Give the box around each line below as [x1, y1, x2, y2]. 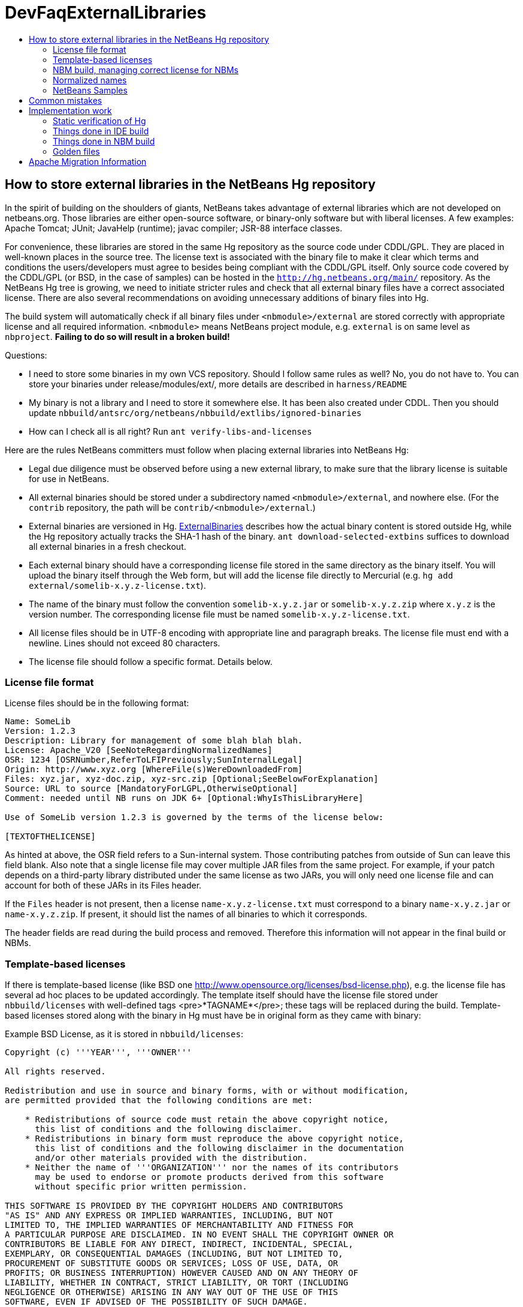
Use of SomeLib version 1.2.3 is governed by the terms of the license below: [5, 812, 384, 823]
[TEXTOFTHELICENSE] [5, 832, 96, 842]
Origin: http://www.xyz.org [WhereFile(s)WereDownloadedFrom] [5, 764, 303, 775]
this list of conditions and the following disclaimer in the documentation [35, 1143, 404, 1154]
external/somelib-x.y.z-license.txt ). [29, 580, 206, 591]
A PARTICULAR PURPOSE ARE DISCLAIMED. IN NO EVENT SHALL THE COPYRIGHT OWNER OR [5, 1230, 394, 1240]
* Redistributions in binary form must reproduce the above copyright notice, [25, 1134, 404, 1144]
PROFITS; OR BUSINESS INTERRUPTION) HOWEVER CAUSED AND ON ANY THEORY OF [5, 1268, 359, 1278]
